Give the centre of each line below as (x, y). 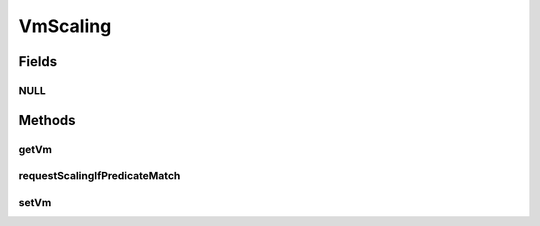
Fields (38, 61)
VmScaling (65, 26)
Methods (47, 120)
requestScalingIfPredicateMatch (99, 176)
